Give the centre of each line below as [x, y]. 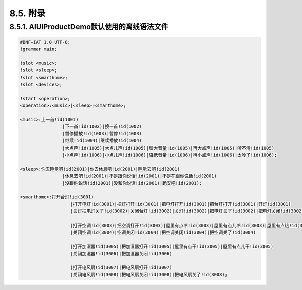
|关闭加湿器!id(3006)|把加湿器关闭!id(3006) [121, 253]
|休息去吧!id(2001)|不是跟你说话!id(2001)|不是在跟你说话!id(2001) [140, 176]
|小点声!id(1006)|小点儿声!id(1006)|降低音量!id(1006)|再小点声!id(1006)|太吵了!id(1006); [170, 155]
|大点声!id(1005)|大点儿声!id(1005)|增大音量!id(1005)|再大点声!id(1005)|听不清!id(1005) [168, 148]
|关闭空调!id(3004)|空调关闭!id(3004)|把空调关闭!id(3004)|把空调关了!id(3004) [163, 232]
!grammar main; [39, 49]
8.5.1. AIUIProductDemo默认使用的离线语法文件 [89, 27]
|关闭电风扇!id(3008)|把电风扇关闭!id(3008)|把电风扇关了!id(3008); [149, 275]
